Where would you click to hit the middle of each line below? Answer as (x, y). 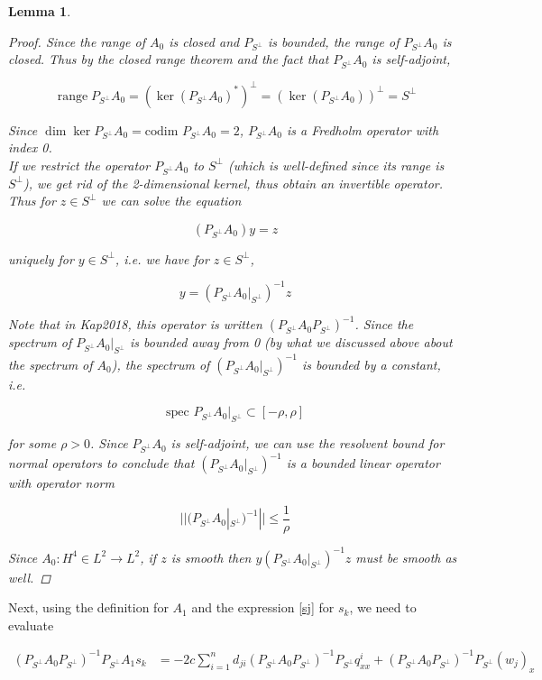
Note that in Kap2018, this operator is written (135, 324)
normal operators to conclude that (101, 463)
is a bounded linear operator (363, 463)
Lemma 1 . (40, 11)
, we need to (383, 607)
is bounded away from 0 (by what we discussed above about (291, 342)
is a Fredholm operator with (363, 129)
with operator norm (61, 483)
